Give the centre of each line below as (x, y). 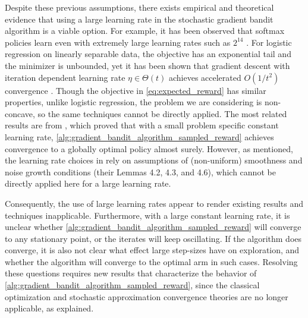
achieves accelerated (205, 77)
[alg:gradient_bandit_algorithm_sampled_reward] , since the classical (132, 285)
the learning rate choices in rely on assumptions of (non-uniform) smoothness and (154, 160)
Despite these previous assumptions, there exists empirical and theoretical (139, 7)
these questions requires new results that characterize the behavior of (131, 273)
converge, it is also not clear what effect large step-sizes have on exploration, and (152, 250)
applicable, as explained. (49, 308)
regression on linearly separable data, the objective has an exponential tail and (148, 54)
